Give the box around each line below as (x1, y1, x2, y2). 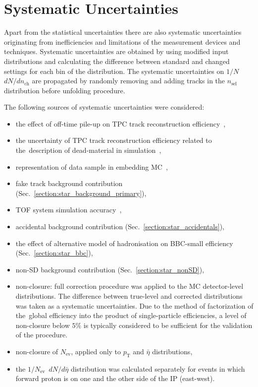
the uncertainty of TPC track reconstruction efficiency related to (15, 135, 212, 145)
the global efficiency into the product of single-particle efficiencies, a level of (15, 310, 247, 321)
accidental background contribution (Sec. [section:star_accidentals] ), (15, 221, 224, 232)
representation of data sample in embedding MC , (15, 161, 168, 172)
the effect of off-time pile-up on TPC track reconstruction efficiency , (15, 118, 226, 129)
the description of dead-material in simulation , (15, 145, 161, 155)
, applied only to (71, 346, 121, 356)
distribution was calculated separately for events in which (70, 363, 245, 374)
